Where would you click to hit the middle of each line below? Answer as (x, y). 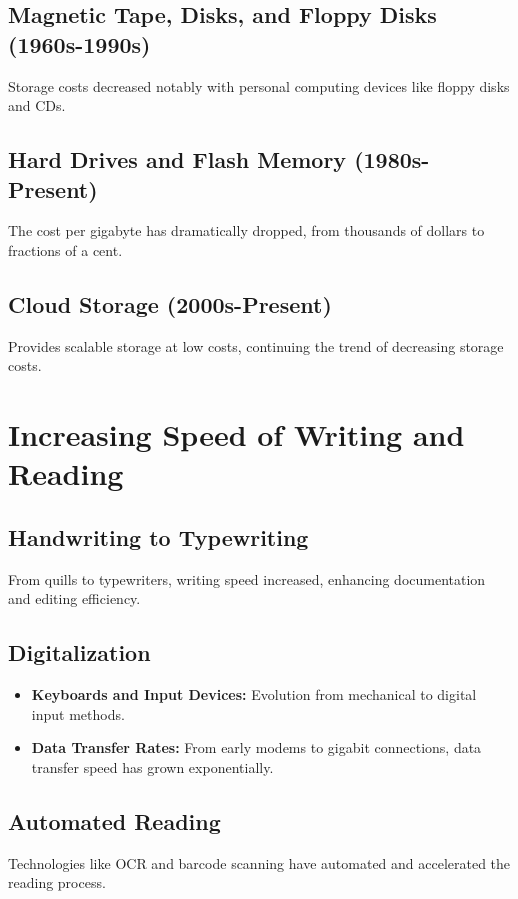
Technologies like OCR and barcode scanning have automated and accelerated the (259, 862)
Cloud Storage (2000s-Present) (170, 303)
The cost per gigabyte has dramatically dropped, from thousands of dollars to (246, 230)
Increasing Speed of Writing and (236, 434)
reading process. (57, 882)
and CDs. (37, 105)
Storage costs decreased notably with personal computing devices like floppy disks (259, 85)
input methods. (78, 713)
